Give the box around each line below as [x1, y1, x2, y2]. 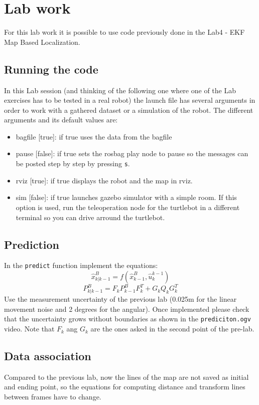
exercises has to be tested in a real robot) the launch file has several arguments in [4, 95, 255, 105]
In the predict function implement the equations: [4, 260, 158, 271]
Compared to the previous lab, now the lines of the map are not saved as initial [4, 371, 249, 382]
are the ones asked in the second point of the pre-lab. [90, 323, 254, 334]
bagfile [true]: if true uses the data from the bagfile [16, 131, 172, 142]
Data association [4, 348, 91, 364]
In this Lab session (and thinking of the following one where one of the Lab [4, 85, 236, 95]
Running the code [4, 61, 98, 77]
